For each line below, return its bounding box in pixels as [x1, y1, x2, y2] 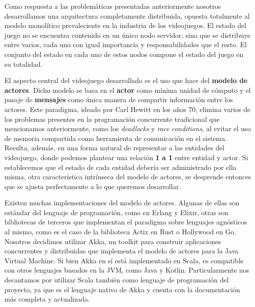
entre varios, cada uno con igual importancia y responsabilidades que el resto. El [4, 39, 247, 50]
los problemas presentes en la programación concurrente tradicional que [4, 113, 220, 124]
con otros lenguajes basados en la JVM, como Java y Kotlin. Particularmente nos [4, 265, 250, 275]
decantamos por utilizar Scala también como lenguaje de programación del [4, 275, 229, 285]
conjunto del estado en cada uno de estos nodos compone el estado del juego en [4, 49, 244, 59]
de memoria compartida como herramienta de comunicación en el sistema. [4, 133, 227, 143]
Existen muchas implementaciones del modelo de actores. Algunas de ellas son [4, 197, 240, 208]
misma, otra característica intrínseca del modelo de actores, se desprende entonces [4, 171, 251, 182]
